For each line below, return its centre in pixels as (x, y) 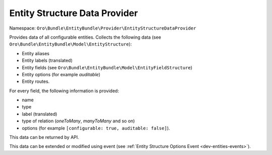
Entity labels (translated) (47, 61)
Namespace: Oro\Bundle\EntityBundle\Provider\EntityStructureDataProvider (103, 28)
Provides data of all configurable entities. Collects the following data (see (85, 37)
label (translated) (40, 114)
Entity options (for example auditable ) (61, 74)
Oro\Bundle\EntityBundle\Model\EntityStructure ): (71, 44)
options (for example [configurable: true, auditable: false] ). (96, 128)
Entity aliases (36, 53)
